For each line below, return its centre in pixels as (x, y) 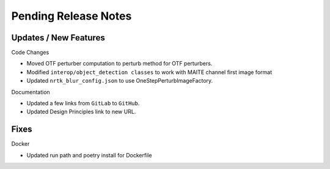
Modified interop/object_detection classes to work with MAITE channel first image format (149, 72)
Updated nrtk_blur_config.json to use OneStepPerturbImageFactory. (120, 81)
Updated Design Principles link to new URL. (81, 112)
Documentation (31, 92)
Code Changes (30, 53)
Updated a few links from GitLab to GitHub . (83, 103)
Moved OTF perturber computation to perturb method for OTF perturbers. (119, 64)
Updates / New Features (58, 38)
